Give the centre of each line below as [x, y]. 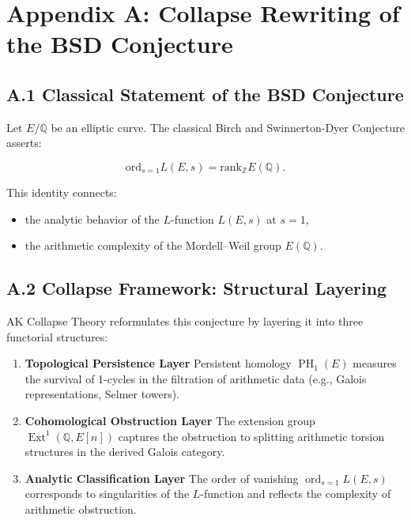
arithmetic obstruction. [81, 509]
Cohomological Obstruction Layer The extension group [170, 420]
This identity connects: [62, 192]
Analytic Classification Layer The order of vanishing [162, 478]
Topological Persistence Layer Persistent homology [158, 363]
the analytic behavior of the [92, 219]
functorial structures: [57, 336]
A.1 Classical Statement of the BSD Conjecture [205, 94]
